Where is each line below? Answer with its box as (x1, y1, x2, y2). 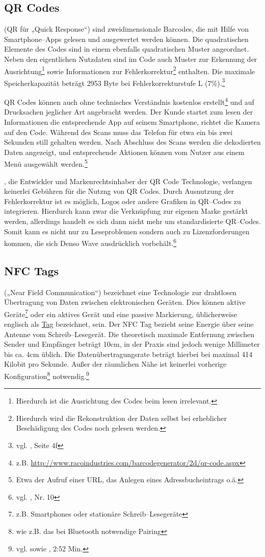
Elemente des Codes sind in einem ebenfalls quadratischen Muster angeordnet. (4, 43, 249, 54)
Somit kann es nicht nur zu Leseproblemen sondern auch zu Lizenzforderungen (4, 226, 250, 236)
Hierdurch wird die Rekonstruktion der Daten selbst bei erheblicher (16, 412, 227, 423)
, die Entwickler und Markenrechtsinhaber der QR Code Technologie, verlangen (4, 175, 252, 186)
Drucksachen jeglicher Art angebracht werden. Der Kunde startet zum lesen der (4, 106, 253, 117)
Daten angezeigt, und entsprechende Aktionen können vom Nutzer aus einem (4, 146, 245, 157)
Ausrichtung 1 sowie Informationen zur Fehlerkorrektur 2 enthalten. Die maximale (4, 64, 255, 76)
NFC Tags (4, 262, 59, 278)
